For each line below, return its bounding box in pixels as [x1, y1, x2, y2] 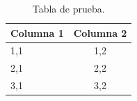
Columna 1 [10, 25, 64, 40]
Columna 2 [73, 25, 127, 40]
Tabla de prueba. [32, 1, 105, 15]
